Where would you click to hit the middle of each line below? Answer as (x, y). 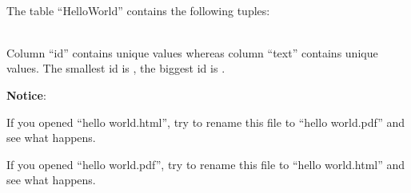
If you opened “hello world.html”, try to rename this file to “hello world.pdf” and (206, 122)
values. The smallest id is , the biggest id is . (116, 68)
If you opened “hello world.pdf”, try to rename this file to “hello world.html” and (206, 164)
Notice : (26, 95)
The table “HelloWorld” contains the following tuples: (138, 10)
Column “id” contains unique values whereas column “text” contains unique (192, 52)
